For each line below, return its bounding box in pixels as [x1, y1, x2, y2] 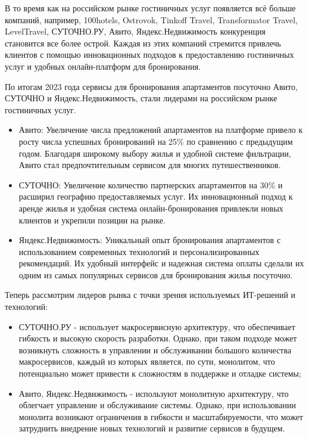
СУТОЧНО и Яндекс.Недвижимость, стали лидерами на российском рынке [5, 92, 277, 104]
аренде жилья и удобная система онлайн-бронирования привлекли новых [18, 201, 283, 214]
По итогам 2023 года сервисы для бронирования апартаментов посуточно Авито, [5, 80, 298, 92]
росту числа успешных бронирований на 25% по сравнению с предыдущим [18, 135, 293, 147]
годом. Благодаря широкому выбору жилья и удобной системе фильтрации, [18, 147, 291, 159]
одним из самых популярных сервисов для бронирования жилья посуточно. [18, 268, 293, 281]
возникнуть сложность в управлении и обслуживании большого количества [18, 343, 292, 356]
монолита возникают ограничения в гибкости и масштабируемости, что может [18, 410, 303, 423]
